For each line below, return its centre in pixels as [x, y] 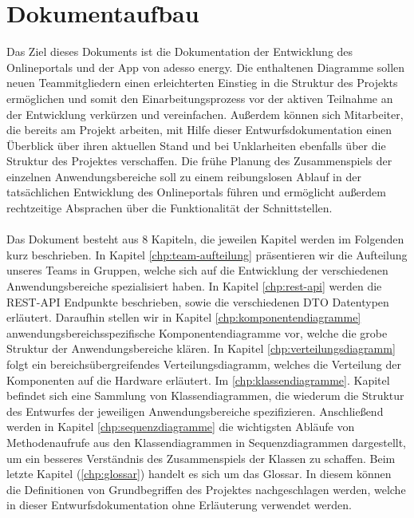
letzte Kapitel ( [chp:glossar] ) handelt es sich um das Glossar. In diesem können [199, 474]
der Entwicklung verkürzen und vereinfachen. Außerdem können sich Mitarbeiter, [205, 114]
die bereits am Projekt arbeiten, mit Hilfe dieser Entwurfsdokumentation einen [199, 130]
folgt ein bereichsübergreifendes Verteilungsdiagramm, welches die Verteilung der [204, 364]
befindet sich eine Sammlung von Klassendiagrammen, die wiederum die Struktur [205, 395]
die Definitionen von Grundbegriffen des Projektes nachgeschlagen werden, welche [206, 489]
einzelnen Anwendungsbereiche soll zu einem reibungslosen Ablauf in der [184, 176]
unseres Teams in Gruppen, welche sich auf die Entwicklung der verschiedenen [197, 270]
